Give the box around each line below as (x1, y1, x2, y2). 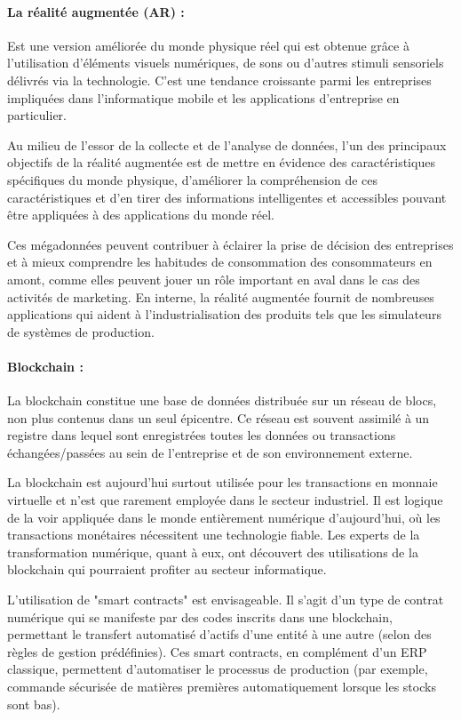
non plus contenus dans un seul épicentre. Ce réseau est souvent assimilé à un (7, 408, 430, 427)
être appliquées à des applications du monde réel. (7, 205, 274, 224)
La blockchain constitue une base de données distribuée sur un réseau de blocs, (7, 391, 437, 410)
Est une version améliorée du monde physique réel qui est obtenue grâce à (7, 36, 409, 54)
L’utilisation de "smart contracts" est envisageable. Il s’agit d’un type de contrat (7, 590, 444, 609)
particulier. (7, 106, 67, 124)
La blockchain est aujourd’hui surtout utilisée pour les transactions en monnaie (7, 473, 438, 492)
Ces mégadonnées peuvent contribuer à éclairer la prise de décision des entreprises (7, 235, 454, 253)
